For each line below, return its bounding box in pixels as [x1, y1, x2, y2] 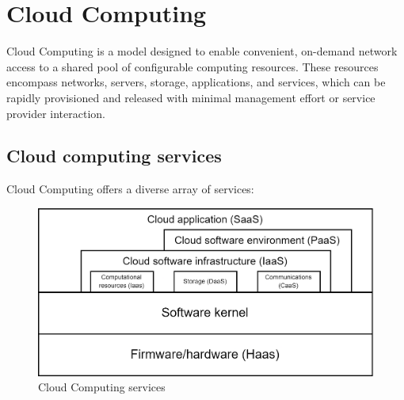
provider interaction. [6, 105, 105, 121]
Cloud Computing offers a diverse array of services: [6, 181, 254, 197]
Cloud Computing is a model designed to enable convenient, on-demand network [6, 43, 398, 59]
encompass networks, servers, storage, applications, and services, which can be [6, 74, 386, 90]
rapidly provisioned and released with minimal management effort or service [6, 89, 375, 105]
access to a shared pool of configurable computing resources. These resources [6, 58, 379, 74]
